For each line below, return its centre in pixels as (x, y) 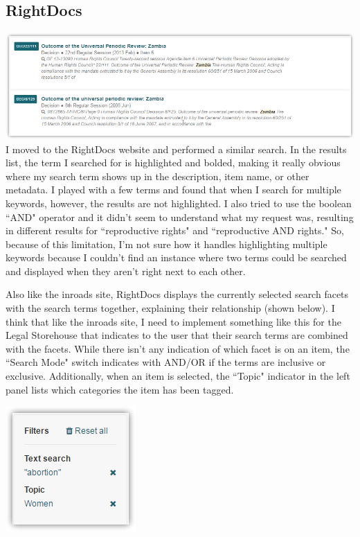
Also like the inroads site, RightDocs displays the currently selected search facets (177, 294)
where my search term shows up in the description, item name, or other (157, 176)
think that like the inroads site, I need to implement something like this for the (173, 321)
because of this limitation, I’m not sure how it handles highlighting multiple (166, 244)
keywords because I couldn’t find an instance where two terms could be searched (176, 257)
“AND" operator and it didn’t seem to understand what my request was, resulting (180, 217)
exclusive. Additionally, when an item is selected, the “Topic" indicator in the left (178, 376)
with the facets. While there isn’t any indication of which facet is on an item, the (178, 348)
